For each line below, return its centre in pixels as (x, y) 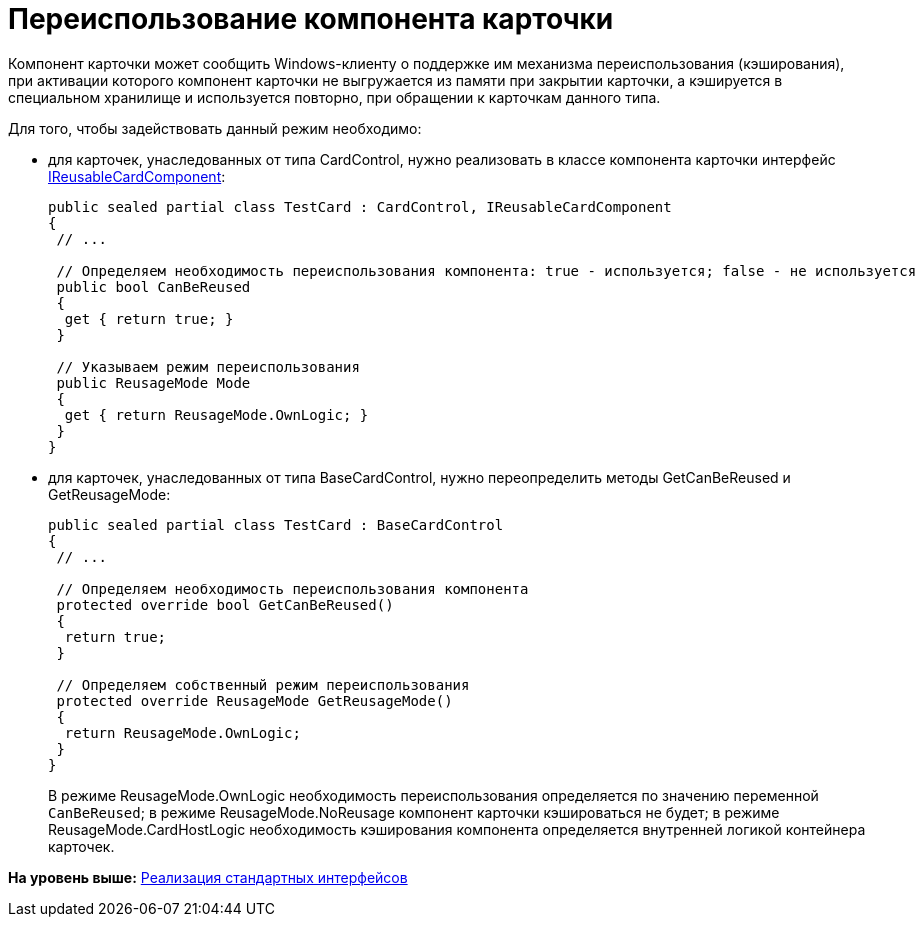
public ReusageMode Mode (153, 382)
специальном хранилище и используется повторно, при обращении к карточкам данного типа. (334, 97)
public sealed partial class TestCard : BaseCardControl (276, 524)
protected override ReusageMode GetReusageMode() (254, 700)
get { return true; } (149, 318)
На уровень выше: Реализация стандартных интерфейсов (208, 877)
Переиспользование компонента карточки (311, 19)
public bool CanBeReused (153, 286)
